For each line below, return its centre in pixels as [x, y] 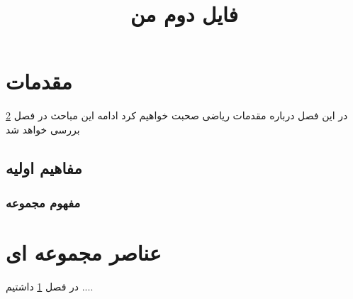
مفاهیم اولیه [44, 167]
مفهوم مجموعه [43, 203]
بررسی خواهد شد [43, 129]
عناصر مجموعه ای [84, 252]
